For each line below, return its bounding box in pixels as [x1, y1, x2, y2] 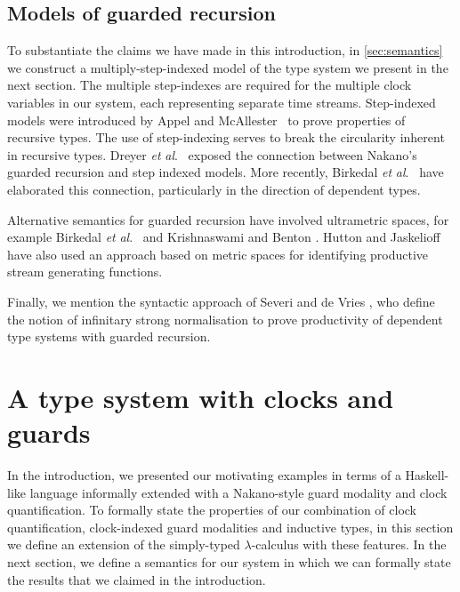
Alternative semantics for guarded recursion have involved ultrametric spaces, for [7, 210, 449, 228]
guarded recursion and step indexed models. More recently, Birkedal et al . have [7, 163, 444, 181]
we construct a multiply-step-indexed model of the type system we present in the [7, 58, 448, 76]
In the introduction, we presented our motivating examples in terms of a [7, 466, 401, 484]
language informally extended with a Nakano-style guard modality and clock [29, 483, 448, 501]
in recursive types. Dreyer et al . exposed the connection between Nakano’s [7, 145, 417, 164]
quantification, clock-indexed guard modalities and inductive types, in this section [7, 517, 454, 536]
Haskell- [405, 466, 449, 484]
